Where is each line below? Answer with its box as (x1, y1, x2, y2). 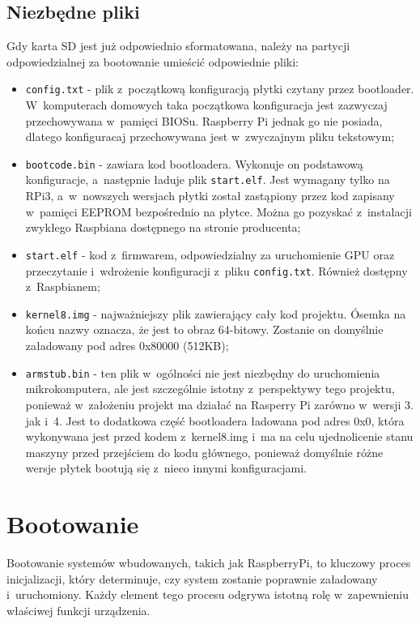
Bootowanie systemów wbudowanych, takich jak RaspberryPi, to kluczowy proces (6, 554, 411, 571)
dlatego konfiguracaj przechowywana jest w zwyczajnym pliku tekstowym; (25, 128, 395, 145)
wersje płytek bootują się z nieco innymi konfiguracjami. (25, 459, 307, 477)
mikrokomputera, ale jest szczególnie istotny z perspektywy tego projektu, (25, 380, 395, 397)
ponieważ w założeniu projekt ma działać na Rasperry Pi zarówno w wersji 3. (25, 395, 414, 412)
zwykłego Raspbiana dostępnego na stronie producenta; (25, 219, 301, 236)
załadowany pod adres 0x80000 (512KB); (25, 337, 229, 354)
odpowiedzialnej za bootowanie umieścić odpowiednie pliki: (6, 53, 299, 70)
